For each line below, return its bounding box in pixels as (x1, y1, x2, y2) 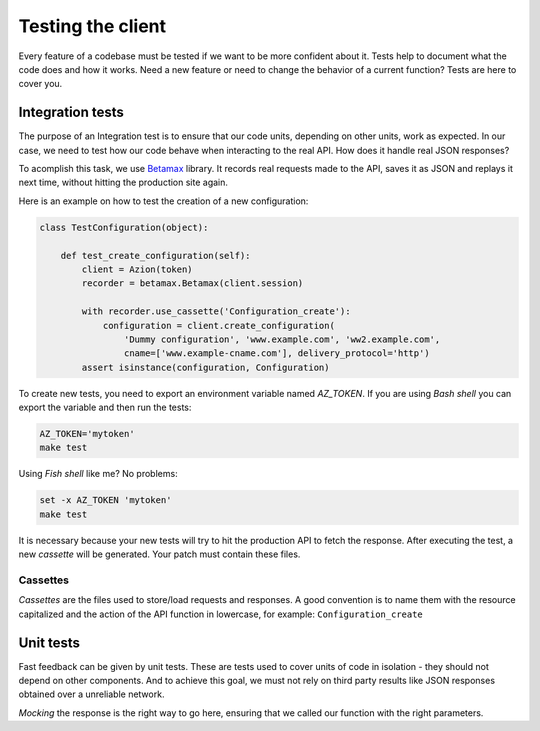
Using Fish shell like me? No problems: (18, 468, 179, 480)
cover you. (18, 78, 63, 90)
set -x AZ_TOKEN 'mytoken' (39, 495, 172, 506)
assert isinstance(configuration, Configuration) (81, 361, 330, 373)
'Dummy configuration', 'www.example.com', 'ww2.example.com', (123, 333, 441, 345)
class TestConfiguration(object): (39, 221, 209, 233)
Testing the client (18, 15, 167, 37)
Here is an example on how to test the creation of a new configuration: (18, 195, 309, 207)
